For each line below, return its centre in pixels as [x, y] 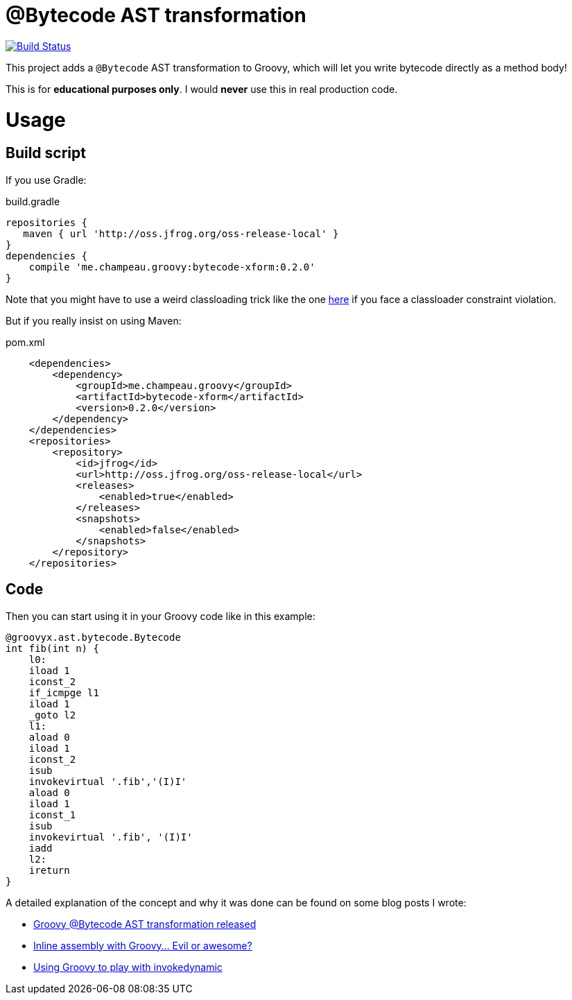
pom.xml [25, 342]
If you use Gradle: [46, 180]
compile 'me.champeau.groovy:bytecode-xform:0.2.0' [172, 267]
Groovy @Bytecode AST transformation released [145, 924]
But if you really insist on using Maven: [94, 320]
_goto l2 [52, 715]
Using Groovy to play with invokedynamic [128, 967]
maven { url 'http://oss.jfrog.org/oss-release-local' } [181, 233]
